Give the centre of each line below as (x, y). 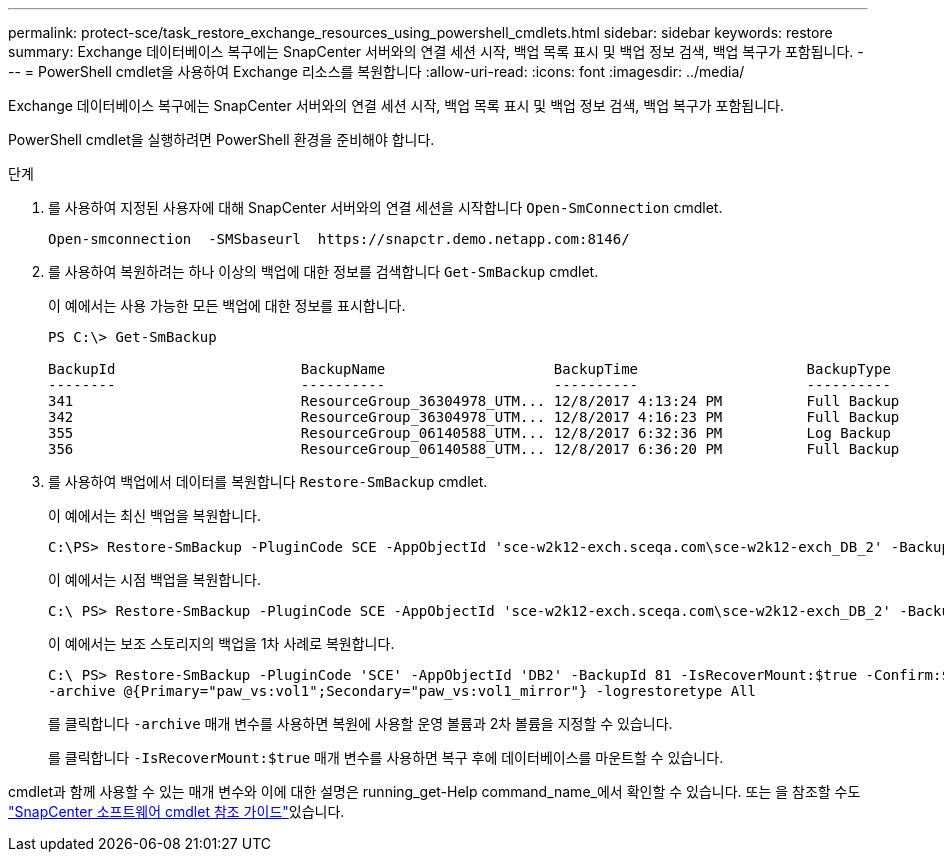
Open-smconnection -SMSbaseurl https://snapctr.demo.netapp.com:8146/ (339, 239)
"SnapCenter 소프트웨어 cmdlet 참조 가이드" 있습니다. (176, 811)
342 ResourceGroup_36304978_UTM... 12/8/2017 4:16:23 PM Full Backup (474, 417)
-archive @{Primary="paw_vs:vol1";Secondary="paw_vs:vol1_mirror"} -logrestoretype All (402, 691)
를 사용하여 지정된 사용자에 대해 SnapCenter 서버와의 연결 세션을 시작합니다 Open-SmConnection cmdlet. (385, 207)
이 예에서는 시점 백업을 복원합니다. (154, 579)
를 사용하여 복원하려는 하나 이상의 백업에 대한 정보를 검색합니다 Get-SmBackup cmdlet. (323, 271)
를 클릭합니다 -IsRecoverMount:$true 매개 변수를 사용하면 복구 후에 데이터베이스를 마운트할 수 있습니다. (386, 757)
